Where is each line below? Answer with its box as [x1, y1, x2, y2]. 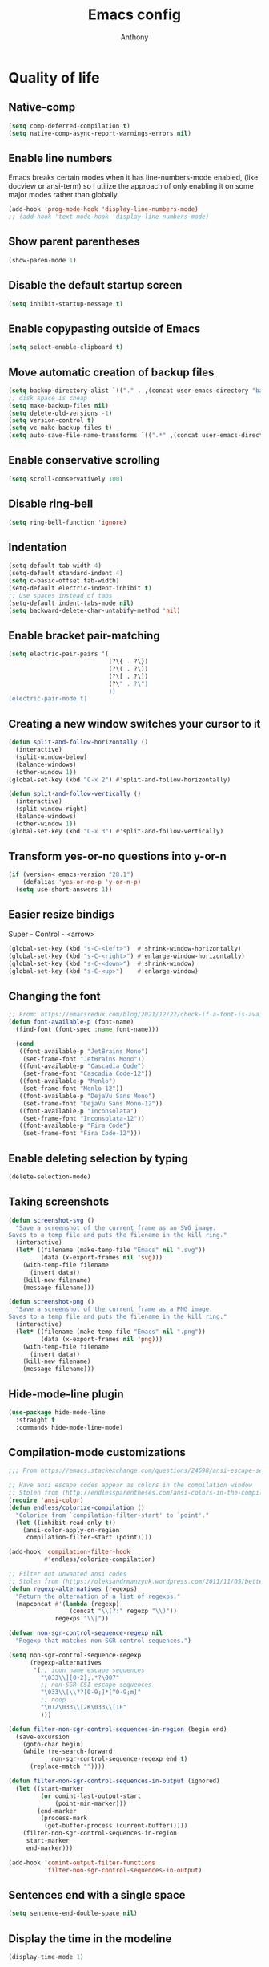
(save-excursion [15, 1733, 70, 1741]
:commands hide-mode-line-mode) [15, 1423, 124, 1431]
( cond [15, 1040, 34, 1048]
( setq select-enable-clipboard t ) [8, 343, 124, 351]
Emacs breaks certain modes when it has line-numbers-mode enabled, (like [8, 172, 259, 182]
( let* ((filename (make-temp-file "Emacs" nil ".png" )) [15, 1328, 206, 1336]
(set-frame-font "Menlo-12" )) [22, 1085, 124, 1093]
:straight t [15, 1416, 56, 1424]
